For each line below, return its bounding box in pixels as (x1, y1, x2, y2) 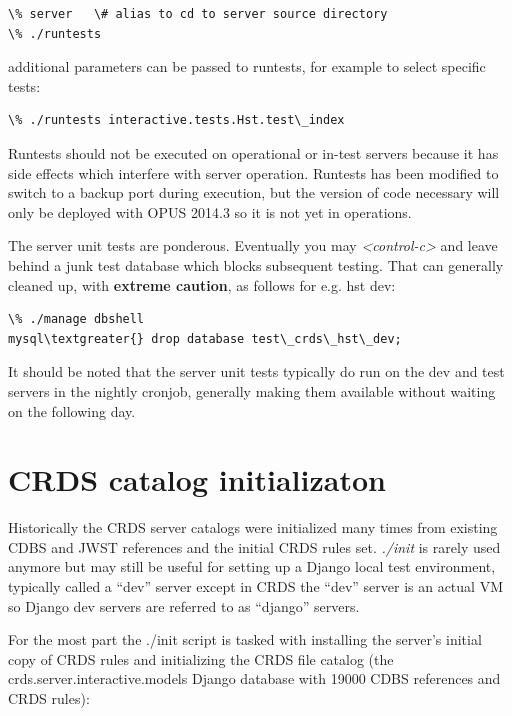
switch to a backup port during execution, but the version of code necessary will (8, 182, 500, 203)
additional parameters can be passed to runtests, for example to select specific (8, 56, 486, 77)
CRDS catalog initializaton (8, 459, 386, 500)
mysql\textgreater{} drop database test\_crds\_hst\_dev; (8, 331, 402, 346)
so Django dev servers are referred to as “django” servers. (8, 595, 360, 616)
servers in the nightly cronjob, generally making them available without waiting (8, 380, 496, 401)
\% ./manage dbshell (8, 312, 145, 327)
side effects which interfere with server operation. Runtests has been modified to (8, 162, 499, 183)
